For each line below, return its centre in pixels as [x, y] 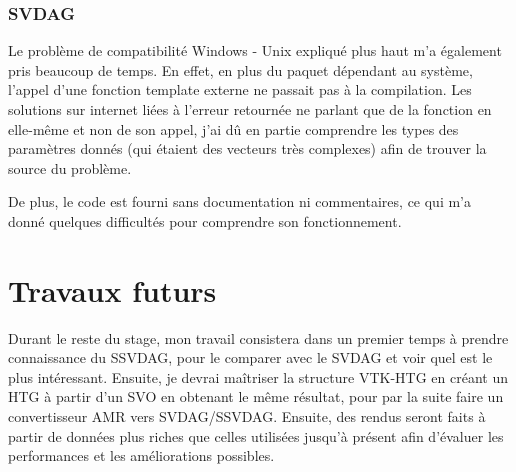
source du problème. [70, 167]
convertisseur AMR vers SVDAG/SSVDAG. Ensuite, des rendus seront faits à [247, 416]
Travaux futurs [112, 289]
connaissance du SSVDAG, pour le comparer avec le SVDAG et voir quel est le [250, 357]
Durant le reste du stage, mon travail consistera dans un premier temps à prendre [258, 337]
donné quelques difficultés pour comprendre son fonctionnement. [205, 220]
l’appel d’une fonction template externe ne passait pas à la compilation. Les [240, 89]
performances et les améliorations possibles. [141, 455]
